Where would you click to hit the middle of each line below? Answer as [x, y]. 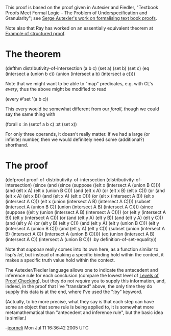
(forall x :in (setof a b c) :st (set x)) [41, 124]
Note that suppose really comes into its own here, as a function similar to [82, 249]
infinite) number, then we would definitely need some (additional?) [75, 139]
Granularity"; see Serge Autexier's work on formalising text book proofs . [81, 18]
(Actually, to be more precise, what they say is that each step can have [80, 301]
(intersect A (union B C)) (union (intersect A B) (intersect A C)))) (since [79, 207]
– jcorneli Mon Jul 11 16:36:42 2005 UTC [47, 328]
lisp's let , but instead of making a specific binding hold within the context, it [85, 254]
